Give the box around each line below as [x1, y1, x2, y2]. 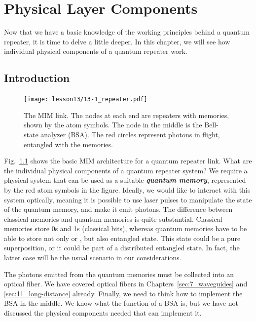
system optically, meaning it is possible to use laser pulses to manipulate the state [4, 194, 252, 204]
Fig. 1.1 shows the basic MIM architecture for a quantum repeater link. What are [4, 156, 252, 166]
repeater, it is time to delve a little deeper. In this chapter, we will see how [4, 36, 230, 46]
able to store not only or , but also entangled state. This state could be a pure [4, 233, 241, 243]
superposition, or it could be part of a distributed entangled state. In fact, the [4, 242, 240, 253]
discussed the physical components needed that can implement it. [4, 308, 202, 318]
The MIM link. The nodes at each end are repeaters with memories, [24, 110, 229, 120]
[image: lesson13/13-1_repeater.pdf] [24, 96, 147, 103]
